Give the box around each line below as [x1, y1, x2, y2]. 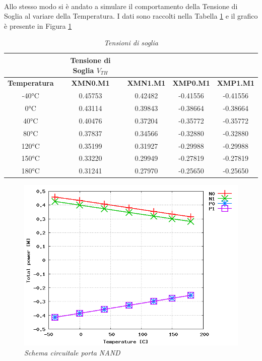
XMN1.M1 [127, 78, 166, 88]
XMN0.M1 [71, 78, 110, 88]
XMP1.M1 [217, 78, 254, 88]
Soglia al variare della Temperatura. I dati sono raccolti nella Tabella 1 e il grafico [4, 11, 258, 21]
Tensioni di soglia [104, 37, 158, 48]
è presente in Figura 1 [4, 20, 72, 31]
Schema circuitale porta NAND [24, 347, 120, 357]
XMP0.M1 [172, 78, 210, 88]
